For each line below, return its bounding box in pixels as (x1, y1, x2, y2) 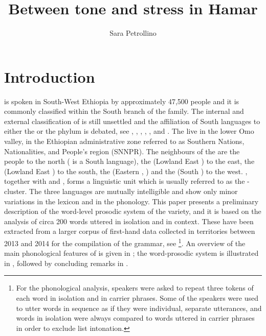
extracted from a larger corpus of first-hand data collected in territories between (4, 226, 255, 236)
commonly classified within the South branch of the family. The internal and (4, 106, 244, 116)
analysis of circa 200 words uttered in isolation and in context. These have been (4, 215, 254, 226)
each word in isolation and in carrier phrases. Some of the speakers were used (16, 293, 258, 303)
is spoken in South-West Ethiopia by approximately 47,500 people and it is (4, 95, 239, 106)
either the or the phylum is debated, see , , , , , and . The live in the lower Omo (4, 126, 254, 136)
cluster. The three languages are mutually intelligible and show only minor (4, 186, 238, 196)
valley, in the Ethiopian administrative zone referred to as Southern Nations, (4, 136, 245, 147)
